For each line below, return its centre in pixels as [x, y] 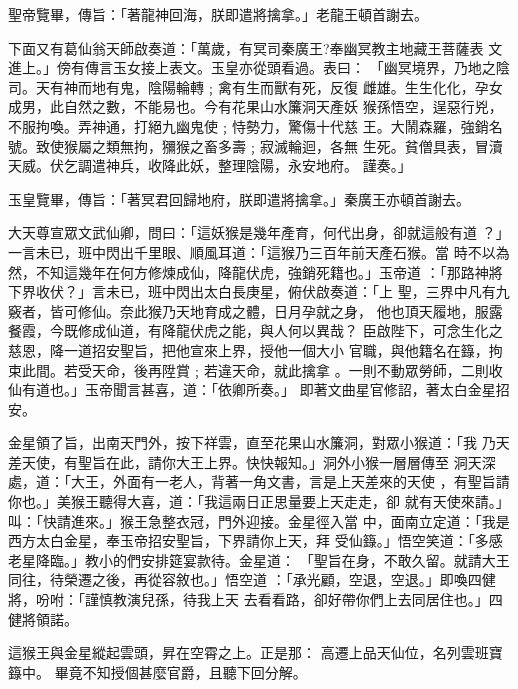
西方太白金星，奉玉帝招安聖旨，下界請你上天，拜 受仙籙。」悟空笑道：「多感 [255, 540]
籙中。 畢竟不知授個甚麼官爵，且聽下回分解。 [157, 671]
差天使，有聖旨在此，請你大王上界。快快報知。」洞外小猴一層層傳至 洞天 [245, 461]
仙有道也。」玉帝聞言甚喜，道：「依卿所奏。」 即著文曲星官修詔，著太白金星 [252, 389]
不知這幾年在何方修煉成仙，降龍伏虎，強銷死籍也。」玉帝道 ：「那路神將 [269, 271]
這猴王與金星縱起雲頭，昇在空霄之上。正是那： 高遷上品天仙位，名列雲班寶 [255, 652]
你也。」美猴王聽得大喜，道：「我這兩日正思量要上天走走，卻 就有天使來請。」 [259, 501]
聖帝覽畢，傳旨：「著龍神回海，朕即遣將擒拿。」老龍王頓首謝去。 [218, 14]
